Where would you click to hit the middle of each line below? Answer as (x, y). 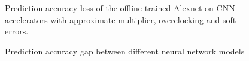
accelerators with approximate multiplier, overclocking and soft (121, 19)
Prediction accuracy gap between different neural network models (125, 51)
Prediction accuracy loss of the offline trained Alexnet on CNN (120, 8)
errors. (17, 31)
